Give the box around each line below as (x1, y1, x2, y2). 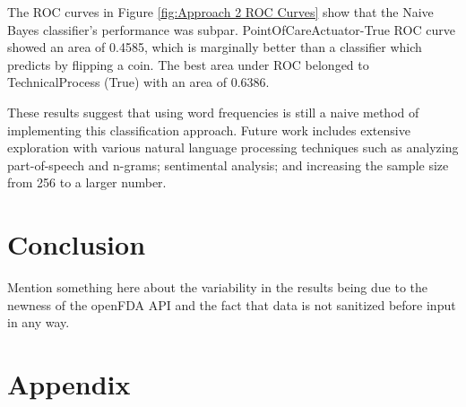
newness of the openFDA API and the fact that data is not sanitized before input (7, 295, 456, 314)
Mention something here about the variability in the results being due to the (7, 278, 427, 297)
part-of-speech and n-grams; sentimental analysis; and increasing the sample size (7, 155, 449, 174)
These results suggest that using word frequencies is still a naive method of (7, 102, 419, 121)
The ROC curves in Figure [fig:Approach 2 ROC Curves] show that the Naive (7, 3, 434, 21)
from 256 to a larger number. (7, 173, 167, 192)
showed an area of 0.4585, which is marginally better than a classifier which (7, 38, 422, 56)
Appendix (7, 366, 131, 403)
